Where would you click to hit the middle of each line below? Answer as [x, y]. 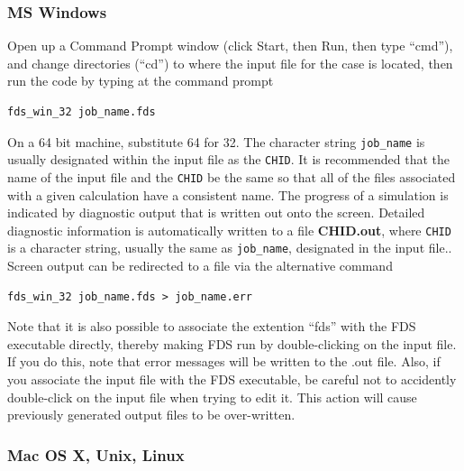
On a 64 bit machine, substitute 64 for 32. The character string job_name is [216, 141]
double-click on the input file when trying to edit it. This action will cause [212, 397]
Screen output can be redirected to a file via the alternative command [200, 266]
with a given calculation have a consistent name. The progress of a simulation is [228, 194]
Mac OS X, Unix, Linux [96, 454]
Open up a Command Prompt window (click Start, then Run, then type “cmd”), [230, 46]
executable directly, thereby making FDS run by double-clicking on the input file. [232, 343]
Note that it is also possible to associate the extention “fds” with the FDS [212, 326]
